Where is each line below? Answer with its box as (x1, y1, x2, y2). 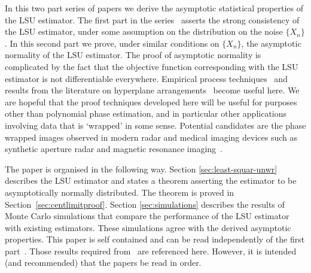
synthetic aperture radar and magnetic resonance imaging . (5, 142, 222, 155)
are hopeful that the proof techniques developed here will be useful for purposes (5, 95, 297, 108)
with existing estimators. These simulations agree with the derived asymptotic (5, 221, 291, 233)
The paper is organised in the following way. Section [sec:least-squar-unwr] (5, 162, 278, 175)
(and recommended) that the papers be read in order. (5, 256, 202, 269)
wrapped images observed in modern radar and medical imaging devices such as (5, 131, 298, 143)
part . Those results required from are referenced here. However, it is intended (5, 244, 297, 257)
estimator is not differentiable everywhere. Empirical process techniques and (5, 72, 288, 84)
